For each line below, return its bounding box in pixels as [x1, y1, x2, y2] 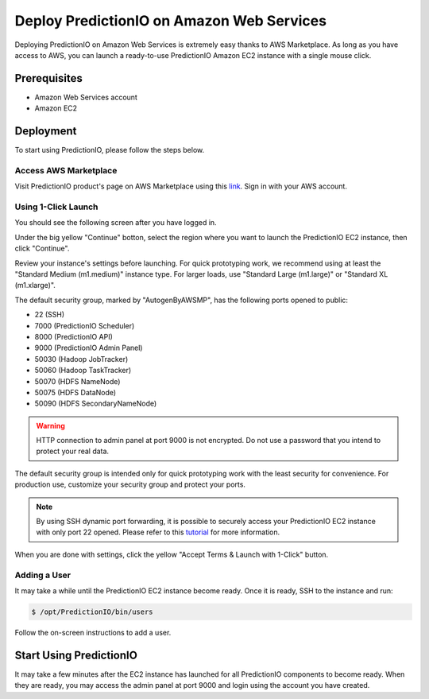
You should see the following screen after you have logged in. [14, 218, 218, 227]
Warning [36, 421, 65, 430]
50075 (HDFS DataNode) [34, 387, 117, 397]
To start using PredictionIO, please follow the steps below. [14, 146, 205, 155]
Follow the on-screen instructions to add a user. [14, 627, 172, 637]
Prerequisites [14, 72, 83, 85]
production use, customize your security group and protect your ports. [14, 480, 246, 489]
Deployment [14, 124, 77, 138]
